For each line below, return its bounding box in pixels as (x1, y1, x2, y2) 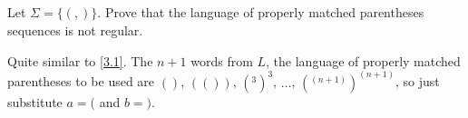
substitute (7, 92, 63, 111)
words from (190, 51, 253, 70)
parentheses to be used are (7, 72, 155, 91)
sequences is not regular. (7, 20, 143, 39)
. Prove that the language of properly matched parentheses (97, 3, 424, 22)
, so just (395, 72, 440, 91)
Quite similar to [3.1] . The (7, 51, 153, 70)
